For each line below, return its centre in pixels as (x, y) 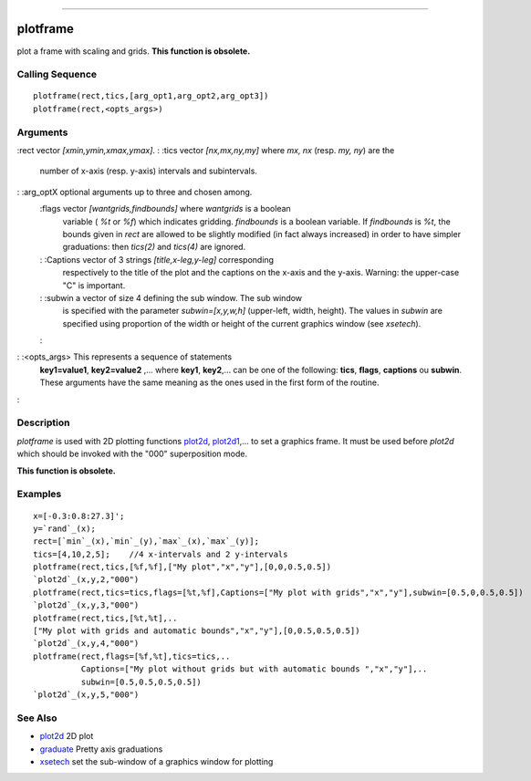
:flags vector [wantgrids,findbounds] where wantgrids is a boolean (165, 209)
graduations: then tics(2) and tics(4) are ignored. (154, 247)
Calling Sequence (57, 75)
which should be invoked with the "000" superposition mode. (132, 454)
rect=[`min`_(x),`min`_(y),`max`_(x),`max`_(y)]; (146, 541)
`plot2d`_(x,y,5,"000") (86, 694)
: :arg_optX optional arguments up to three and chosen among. (135, 192)
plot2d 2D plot (67, 736)
